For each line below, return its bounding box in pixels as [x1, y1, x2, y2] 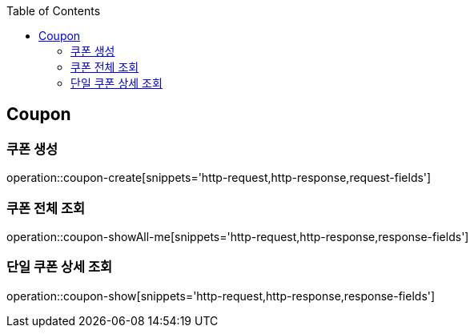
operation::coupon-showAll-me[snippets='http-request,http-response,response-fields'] [6, 229, 469, 243]
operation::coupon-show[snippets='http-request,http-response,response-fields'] [6, 288, 436, 303]
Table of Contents [6, 4, 101, 18]
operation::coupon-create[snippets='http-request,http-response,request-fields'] [6, 171, 432, 185]
